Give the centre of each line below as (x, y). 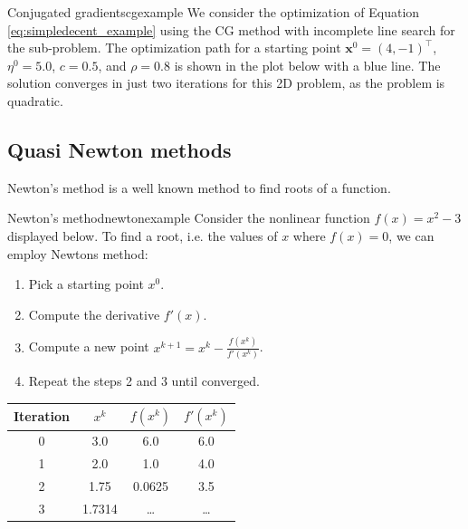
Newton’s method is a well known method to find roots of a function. (199, 187)
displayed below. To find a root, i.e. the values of (143, 235)
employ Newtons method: (78, 253)
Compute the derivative (94, 314)
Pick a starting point (86, 284)
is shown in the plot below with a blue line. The (307, 65)
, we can (411, 235)
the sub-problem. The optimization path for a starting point (174, 48)
